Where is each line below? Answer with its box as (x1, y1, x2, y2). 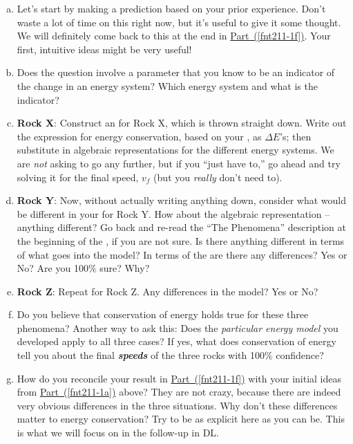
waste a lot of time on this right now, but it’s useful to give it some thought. (17, 15, 341, 29)
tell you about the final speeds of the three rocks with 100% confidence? (17, 348, 324, 362)
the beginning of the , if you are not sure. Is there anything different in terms (17, 233, 345, 248)
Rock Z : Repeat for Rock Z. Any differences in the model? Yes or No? (17, 284, 318, 298)
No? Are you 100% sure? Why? (17, 261, 150, 275)
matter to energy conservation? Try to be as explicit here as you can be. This (17, 411, 345, 426)
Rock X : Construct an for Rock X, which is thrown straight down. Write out (17, 115, 347, 130)
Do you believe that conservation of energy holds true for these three (17, 307, 309, 322)
